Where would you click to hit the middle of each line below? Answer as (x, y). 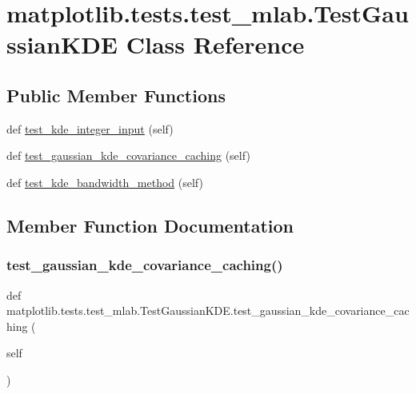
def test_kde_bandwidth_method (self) (105, 182)
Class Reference (215, 44)
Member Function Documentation (150, 225)
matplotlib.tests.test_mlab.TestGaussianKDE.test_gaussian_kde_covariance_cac (208, 310)
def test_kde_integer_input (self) (90, 128)
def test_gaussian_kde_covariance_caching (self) (128, 155)
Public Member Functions (116, 95)
